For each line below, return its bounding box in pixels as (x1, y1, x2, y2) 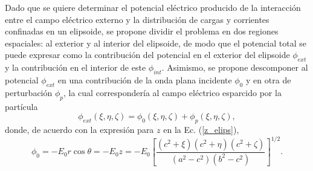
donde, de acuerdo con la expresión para (5, 123, 154, 135)
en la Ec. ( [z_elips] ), (163, 123, 239, 135)
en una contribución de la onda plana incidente (57, 73, 232, 86)
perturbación (5, 86, 53, 98)
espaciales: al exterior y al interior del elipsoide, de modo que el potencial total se (5, 36, 306, 49)
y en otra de (246, 73, 291, 86)
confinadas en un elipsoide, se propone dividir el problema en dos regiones (5, 25, 279, 37)
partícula (5, 100, 38, 112)
